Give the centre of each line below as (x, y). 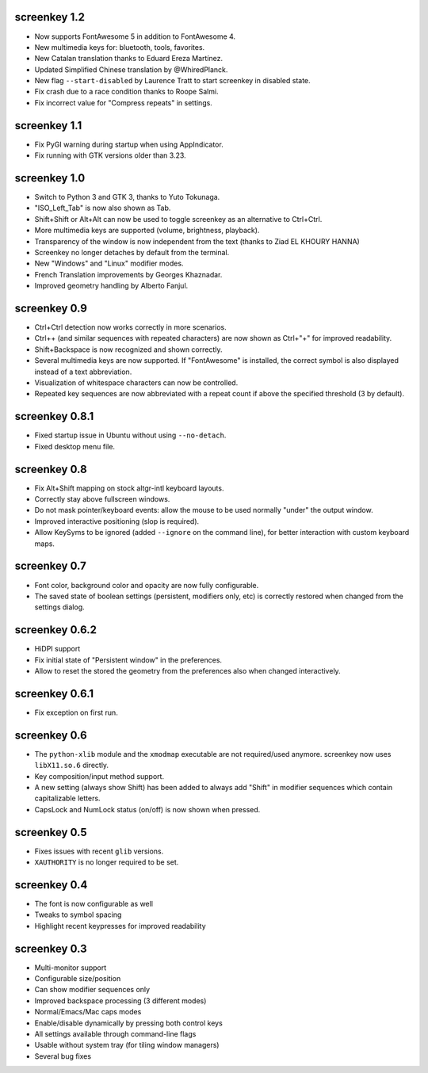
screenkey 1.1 (48, 126)
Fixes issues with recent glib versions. (99, 851)
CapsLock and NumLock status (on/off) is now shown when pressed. (147, 809)
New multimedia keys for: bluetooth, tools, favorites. (120, 47)
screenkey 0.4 (51, 885)
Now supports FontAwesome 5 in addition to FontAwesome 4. (135, 36)
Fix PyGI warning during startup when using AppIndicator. (129, 144)
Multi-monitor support (71, 968)
